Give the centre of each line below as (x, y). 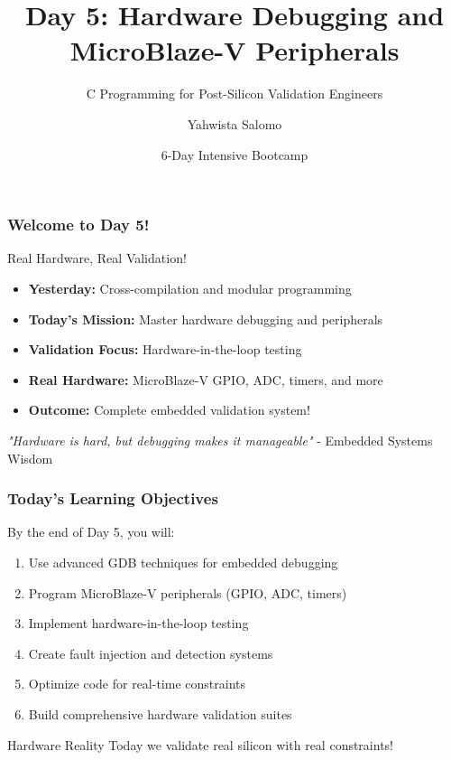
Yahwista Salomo (235, 123)
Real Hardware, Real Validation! (97, 258)
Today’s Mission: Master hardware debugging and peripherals (206, 319)
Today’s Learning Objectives (113, 498)
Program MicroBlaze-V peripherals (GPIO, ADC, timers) (188, 592)
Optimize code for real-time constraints (137, 684)
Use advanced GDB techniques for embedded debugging (183, 562)
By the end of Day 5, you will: (91, 532)
